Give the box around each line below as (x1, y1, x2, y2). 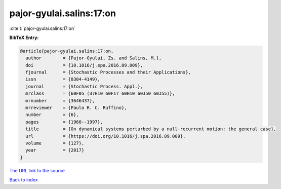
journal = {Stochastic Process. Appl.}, (25, 84, 143, 89)
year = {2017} (25, 147, 85, 153)
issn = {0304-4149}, (25, 77, 101, 82)
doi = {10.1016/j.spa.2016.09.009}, (25, 62, 143, 68)
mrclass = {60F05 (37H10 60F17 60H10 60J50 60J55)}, (25, 91, 175, 96)
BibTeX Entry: (9, 34, 39, 41)
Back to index (9, 177, 38, 183)
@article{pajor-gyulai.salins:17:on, (20, 48, 114, 54)
